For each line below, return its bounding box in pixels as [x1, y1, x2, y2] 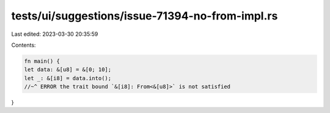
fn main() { [24, 58, 61, 64]
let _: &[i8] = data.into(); [24, 75, 112, 81]
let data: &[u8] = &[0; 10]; [24, 66, 112, 73]
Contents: [11, 41, 36, 49]
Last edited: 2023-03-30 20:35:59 [11, 30, 98, 38]
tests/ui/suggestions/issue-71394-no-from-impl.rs [11, 9, 278, 22]
